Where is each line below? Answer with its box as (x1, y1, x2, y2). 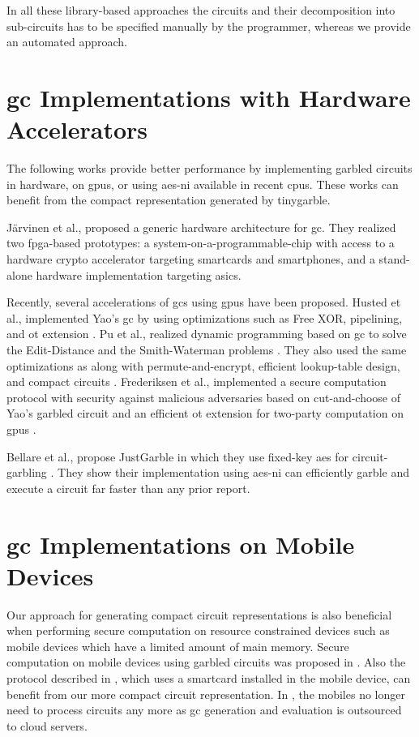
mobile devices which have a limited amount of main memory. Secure (6, 637, 349, 654)
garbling (6, 464, 47, 481)
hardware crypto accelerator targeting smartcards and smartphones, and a (6, 251, 375, 268)
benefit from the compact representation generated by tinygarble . (6, 191, 331, 208)
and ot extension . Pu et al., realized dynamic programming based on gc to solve (6, 325, 407, 342)
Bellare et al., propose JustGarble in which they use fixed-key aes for (6, 448, 349, 465)
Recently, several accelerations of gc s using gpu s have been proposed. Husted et (6, 294, 401, 311)
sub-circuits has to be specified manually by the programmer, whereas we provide (6, 17, 411, 34)
